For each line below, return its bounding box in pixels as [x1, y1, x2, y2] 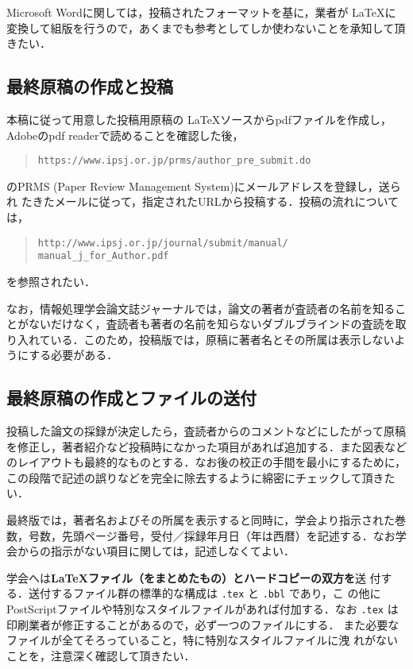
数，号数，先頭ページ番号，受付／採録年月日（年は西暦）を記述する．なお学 [6, 527, 407, 543]
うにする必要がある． [6, 346, 118, 363]
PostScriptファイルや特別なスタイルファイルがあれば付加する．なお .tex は [6, 601, 399, 617]
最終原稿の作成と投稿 [6, 74, 173, 99]
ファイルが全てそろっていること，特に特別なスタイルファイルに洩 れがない [6, 632, 398, 648]
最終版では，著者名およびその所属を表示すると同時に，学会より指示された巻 [6, 512, 407, 528]
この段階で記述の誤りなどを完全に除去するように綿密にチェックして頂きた [6, 469, 396, 485]
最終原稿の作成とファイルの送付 [6, 385, 257, 410]
